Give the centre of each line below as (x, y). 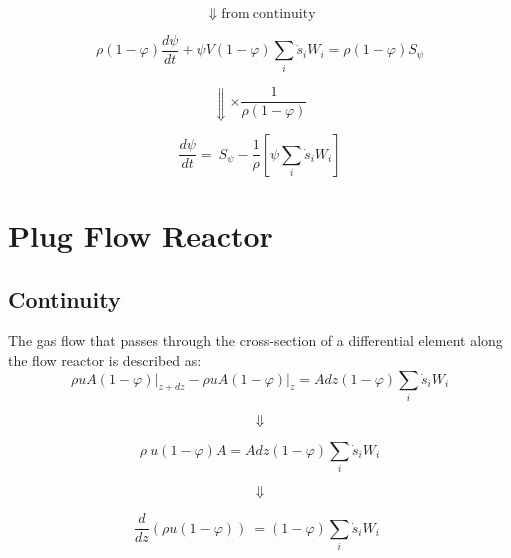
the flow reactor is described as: (105, 359)
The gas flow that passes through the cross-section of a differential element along (255, 340)
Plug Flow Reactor (140, 234)
